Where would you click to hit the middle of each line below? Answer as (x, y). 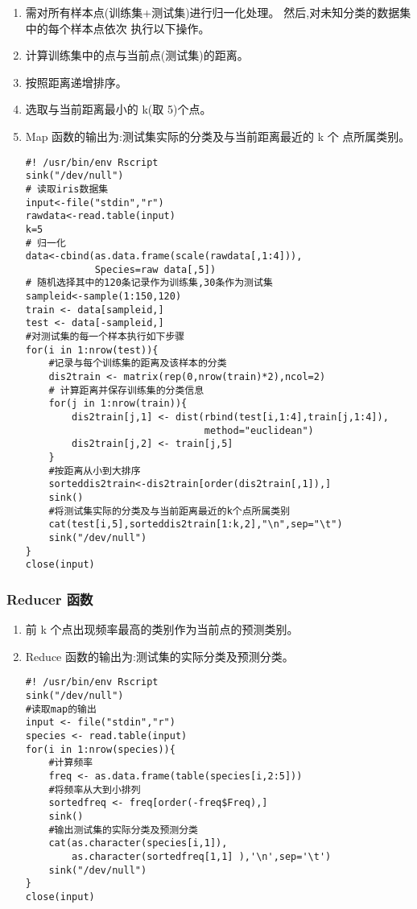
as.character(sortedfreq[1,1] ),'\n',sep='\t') (202, 856)
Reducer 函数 (50, 599)
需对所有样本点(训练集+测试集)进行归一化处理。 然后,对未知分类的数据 (213, 12)
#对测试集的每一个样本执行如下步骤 (105, 337)
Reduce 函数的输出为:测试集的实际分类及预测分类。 (159, 656)
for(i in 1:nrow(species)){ (100, 749)
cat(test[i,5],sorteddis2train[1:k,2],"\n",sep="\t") (196, 525)
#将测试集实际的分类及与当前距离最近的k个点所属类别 (169, 511)
